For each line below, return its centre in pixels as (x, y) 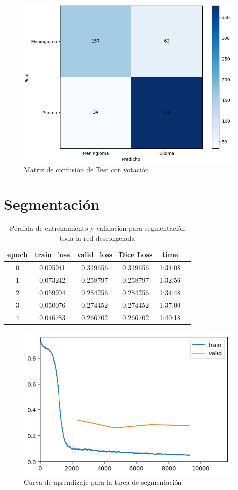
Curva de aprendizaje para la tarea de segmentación (103, 482)
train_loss (52, 255)
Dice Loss (136, 255)
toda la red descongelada (97, 237)
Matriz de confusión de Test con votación (87, 170)
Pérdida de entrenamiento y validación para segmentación (97, 228)
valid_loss (95, 255)
